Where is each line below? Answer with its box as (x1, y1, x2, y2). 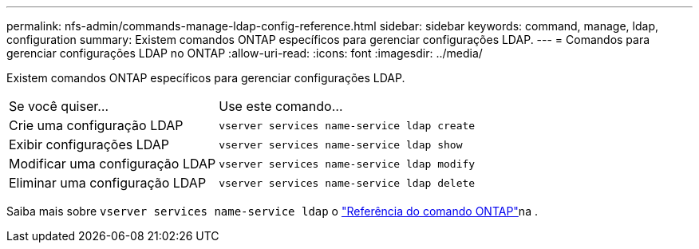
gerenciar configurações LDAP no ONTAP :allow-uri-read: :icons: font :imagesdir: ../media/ (6, 46, 483, 60)
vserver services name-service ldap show (219, 138, 463, 151)
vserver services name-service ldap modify (219, 157, 476, 170)
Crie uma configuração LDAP (9, 117, 184, 133)
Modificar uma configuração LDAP (9, 156, 216, 172)
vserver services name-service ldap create (219, 119, 476, 132)
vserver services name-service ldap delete (219, 176, 476, 189)
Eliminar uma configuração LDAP (9, 175, 207, 191)
